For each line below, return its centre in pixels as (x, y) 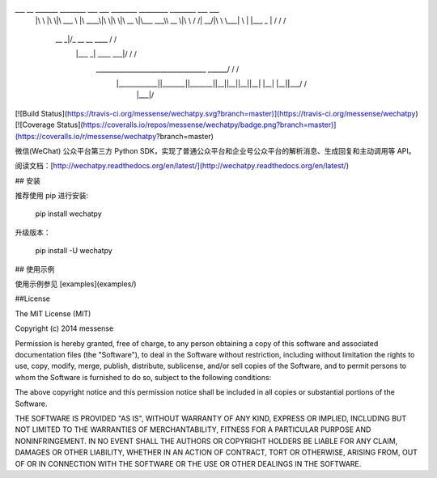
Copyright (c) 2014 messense (64, 328)
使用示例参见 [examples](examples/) (76, 284)
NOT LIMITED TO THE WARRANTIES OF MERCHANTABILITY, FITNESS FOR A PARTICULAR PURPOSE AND (193, 429)
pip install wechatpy (69, 214)
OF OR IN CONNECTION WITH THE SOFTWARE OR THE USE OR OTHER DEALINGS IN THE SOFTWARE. (188, 463)
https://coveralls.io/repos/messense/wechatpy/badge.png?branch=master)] (210, 125)
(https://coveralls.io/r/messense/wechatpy (86, 136)
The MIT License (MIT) (53, 313)
